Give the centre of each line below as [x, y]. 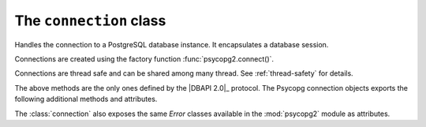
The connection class [90, 21]
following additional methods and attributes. [86, 99]
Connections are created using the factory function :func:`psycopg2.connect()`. [144, 58]
